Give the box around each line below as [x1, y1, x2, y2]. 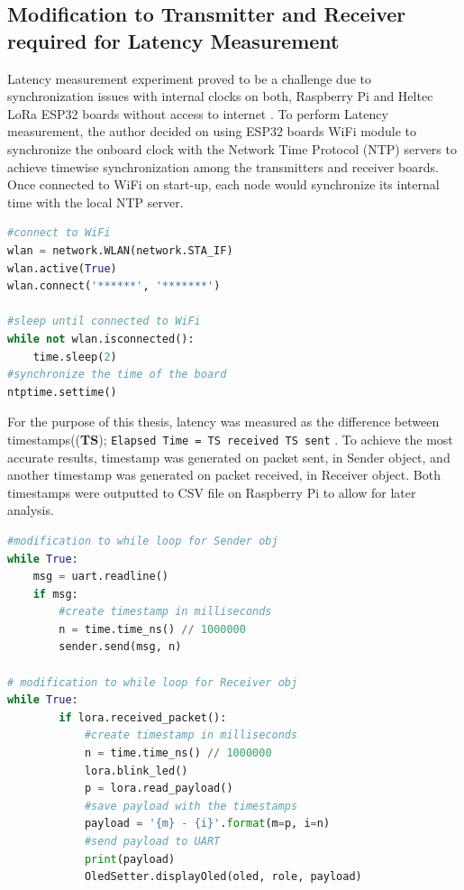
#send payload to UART [84, 835, 221, 848]
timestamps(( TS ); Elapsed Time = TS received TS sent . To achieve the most [7, 429, 453, 448]
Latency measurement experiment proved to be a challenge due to [7, 69, 372, 87]
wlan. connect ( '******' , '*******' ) [7, 280, 221, 293]
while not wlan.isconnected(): [7, 332, 195, 345]
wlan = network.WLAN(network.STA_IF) [7, 243, 233, 257]
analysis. [7, 500, 54, 519]
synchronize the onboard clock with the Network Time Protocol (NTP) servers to [7, 139, 457, 158]
